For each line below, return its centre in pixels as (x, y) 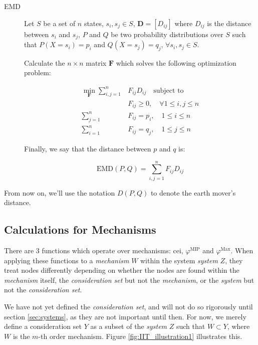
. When (242, 250)
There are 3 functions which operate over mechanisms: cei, (94, 250)
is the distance (229, 23)
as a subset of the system (129, 326)
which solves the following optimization (176, 62)
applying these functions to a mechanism (67, 260)
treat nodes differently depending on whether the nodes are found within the (122, 270)
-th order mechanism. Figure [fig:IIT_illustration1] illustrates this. (140, 336)
